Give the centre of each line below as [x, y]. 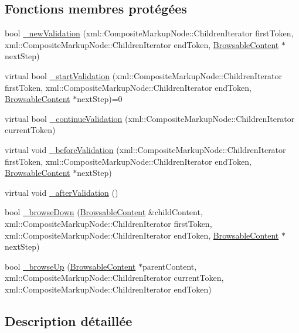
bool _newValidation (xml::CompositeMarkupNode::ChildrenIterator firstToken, [149, 33]
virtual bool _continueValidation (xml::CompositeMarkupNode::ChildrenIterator [150, 118]
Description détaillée [69, 320]
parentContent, [169, 266]
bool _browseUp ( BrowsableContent [70, 266]
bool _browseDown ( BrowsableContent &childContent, [104, 212]
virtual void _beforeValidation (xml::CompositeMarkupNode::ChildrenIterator [145, 149]
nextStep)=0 [100, 99]
